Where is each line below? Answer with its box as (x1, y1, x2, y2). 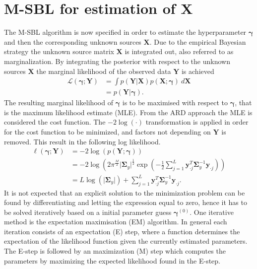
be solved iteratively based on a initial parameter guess (4, 206, 172, 217)
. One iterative (190, 206, 234, 217)
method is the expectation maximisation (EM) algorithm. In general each (4, 216, 227, 227)
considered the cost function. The (4, 117, 106, 127)
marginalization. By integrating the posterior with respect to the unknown (4, 56, 230, 66)
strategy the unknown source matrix (4, 46, 114, 57)
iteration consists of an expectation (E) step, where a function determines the (4, 226, 240, 236)
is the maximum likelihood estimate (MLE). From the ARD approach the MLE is (4, 107, 253, 117)
